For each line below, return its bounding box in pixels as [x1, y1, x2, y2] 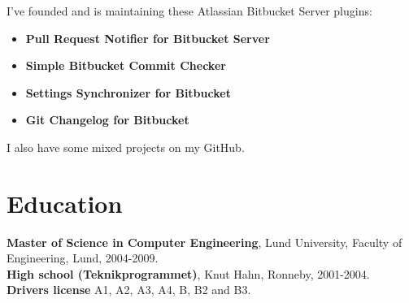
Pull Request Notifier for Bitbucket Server [25, 29, 270, 46]
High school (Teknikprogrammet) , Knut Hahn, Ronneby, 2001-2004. [7, 265, 370, 282]
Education [7, 186, 123, 219]
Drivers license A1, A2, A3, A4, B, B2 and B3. [7, 281, 251, 298]
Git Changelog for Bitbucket [25, 111, 189, 128]
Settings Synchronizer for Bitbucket [25, 84, 231, 101]
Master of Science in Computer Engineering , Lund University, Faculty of [7, 233, 402, 250]
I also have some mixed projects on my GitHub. [7, 138, 245, 155]
